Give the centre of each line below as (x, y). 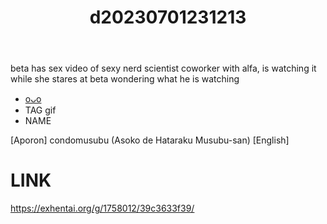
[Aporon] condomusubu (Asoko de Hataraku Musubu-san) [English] (150, 140)
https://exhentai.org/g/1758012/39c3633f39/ (102, 208)
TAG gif (40, 110)
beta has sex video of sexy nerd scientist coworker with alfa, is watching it (163, 68)
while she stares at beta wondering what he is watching (125, 79)
